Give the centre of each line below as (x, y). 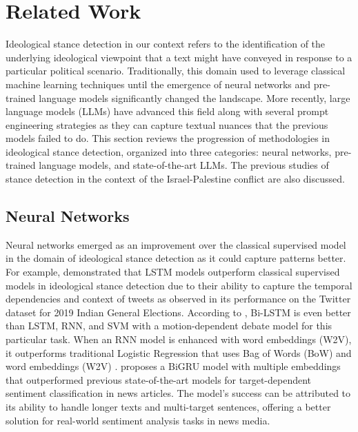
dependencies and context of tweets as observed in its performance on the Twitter (178, 299)
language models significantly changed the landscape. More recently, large (195, 97)
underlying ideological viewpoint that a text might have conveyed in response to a (179, 57)
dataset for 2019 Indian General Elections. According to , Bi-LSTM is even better (178, 312)
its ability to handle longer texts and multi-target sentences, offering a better (168, 406)
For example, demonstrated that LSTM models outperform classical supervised (173, 272)
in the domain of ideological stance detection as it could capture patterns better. (176, 258)
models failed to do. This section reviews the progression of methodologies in (168, 138)
